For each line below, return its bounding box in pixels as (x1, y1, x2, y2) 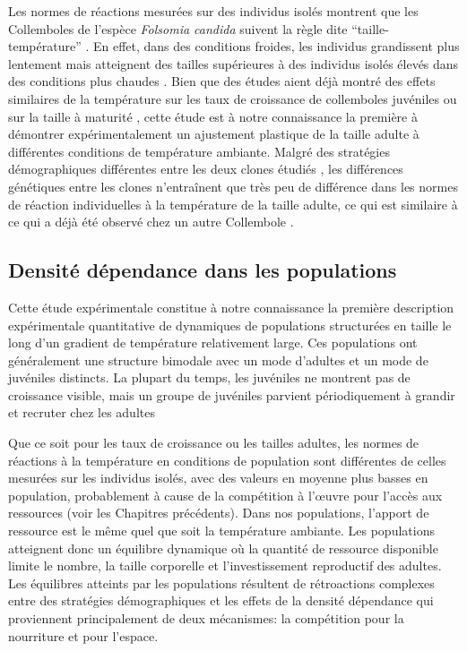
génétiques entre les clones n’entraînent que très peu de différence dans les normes (8, 176, 458, 195)
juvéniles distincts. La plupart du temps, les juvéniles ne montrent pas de (8, 368, 411, 387)
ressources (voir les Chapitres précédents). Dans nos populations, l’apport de (8, 503, 429, 522)
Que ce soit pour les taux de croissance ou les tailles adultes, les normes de (8, 433, 419, 452)
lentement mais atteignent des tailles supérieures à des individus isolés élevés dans (8, 54, 459, 73)
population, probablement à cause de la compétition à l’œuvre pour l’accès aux (8, 485, 443, 504)
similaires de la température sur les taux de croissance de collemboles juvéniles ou (8, 89, 457, 107)
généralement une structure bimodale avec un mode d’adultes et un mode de (8, 350, 428, 369)
